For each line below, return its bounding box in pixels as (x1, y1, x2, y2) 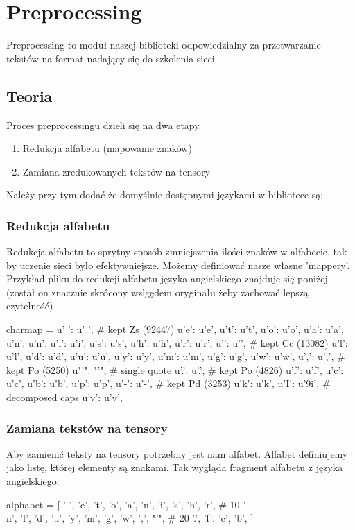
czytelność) (6, 298, 53, 313)
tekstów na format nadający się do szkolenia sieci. (6, 51, 218, 65)
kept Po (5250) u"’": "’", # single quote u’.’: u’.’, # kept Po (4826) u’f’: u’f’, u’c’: (6, 362, 344, 377)
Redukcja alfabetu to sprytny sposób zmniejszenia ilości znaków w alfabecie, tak (6, 244, 347, 259)
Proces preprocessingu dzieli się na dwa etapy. (6, 117, 202, 132)
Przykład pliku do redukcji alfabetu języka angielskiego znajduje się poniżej (6, 271, 328, 286)
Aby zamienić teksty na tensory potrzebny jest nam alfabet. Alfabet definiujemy (6, 446, 348, 461)
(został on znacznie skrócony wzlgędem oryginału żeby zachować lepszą (6, 284, 309, 299)
